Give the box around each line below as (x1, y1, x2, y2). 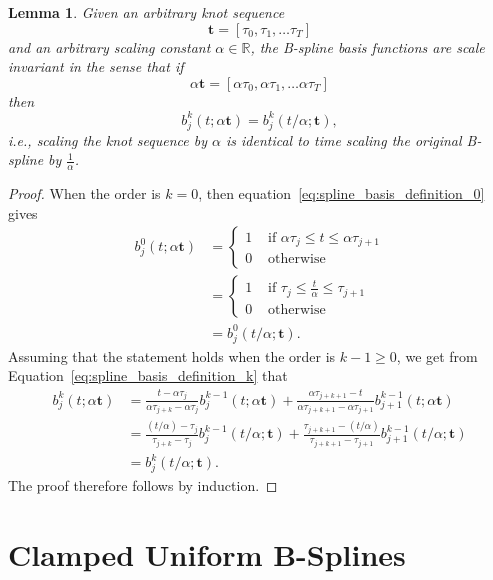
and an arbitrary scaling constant (8, 36, 211, 57)
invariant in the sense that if (8, 56, 184, 77)
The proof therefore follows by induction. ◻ (8, 474, 278, 495)
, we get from (396, 345, 478, 366)
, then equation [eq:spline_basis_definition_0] (198, 183, 485, 204)
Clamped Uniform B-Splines (8, 533, 406, 574)
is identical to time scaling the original (225, 129, 462, 150)
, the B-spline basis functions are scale (250, 36, 485, 57)
